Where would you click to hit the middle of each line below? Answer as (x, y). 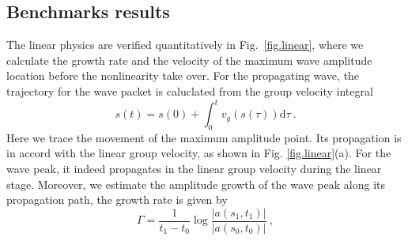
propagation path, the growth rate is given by (117, 200)
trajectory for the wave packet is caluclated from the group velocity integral (190, 90)
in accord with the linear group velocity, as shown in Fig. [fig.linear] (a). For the (199, 153)
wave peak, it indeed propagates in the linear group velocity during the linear (194, 169)
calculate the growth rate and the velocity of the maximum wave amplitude (189, 60)
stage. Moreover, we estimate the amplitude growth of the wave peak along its (196, 184)
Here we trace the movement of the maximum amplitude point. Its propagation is (204, 137)
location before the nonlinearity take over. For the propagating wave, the (183, 75)
